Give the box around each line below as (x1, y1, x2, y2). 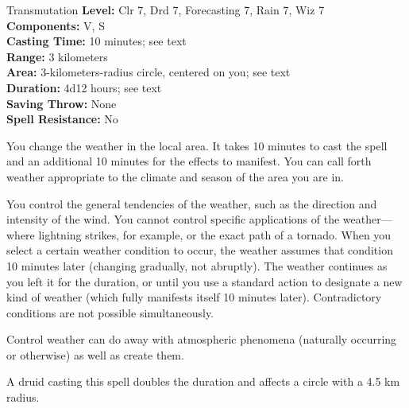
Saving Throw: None (6, 95, 117, 111)
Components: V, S (6, 17, 105, 33)
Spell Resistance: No (6, 111, 118, 127)
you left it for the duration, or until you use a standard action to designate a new (6, 273, 403, 289)
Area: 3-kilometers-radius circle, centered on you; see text (6, 64, 291, 80)
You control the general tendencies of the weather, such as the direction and (6, 195, 377, 212)
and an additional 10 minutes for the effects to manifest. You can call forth (6, 153, 372, 169)
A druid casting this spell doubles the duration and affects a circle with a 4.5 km (6, 373, 400, 390)
